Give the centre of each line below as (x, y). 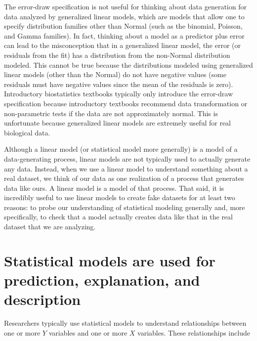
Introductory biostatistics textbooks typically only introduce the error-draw (119, 94)
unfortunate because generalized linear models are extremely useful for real (118, 123)
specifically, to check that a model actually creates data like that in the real (118, 217)
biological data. (27, 132)
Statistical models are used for (110, 260)
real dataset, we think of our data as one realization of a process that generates (124, 178)
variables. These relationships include (194, 332)
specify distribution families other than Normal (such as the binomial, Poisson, (123, 26)
